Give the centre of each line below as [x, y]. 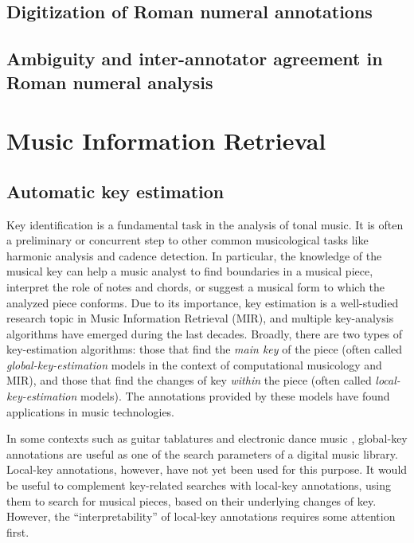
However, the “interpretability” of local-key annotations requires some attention [201, 516]
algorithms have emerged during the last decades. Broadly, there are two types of [204, 333]
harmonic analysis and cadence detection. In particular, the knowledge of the [194, 255]
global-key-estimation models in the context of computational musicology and [194, 364]
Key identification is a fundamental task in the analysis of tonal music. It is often [205, 224]
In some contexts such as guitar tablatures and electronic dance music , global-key [207, 438]
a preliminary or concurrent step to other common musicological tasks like [187, 240]
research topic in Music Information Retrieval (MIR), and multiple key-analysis [200, 318]
